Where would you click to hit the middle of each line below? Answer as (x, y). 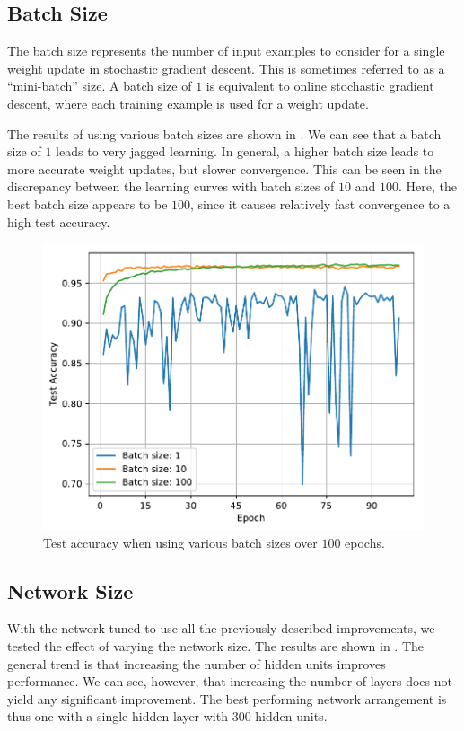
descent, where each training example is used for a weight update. (188, 103)
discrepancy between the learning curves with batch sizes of (171, 186)
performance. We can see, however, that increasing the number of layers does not (230, 681)
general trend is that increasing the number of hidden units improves (197, 663)
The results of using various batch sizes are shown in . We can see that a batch (224, 133)
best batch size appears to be (88, 203)
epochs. (365, 542)
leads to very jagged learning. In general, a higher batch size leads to (245, 151)
